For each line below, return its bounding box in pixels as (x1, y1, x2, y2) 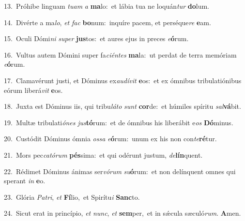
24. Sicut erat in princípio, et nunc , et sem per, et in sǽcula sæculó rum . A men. (4, 208, 241, 218)
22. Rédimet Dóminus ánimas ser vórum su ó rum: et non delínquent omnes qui (4, 166, 236, 176)
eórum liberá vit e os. (4, 85, 63, 95)
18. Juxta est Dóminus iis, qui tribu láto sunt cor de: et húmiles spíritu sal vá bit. (4, 101, 241, 111)
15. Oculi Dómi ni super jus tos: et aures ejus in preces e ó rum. (4, 33, 189, 44)
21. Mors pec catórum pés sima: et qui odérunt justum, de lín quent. (4, 149, 203, 160)
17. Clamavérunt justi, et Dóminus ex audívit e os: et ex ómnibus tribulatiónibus (4, 75, 242, 85)
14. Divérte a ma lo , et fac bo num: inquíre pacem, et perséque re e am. (4, 17, 211, 27)
